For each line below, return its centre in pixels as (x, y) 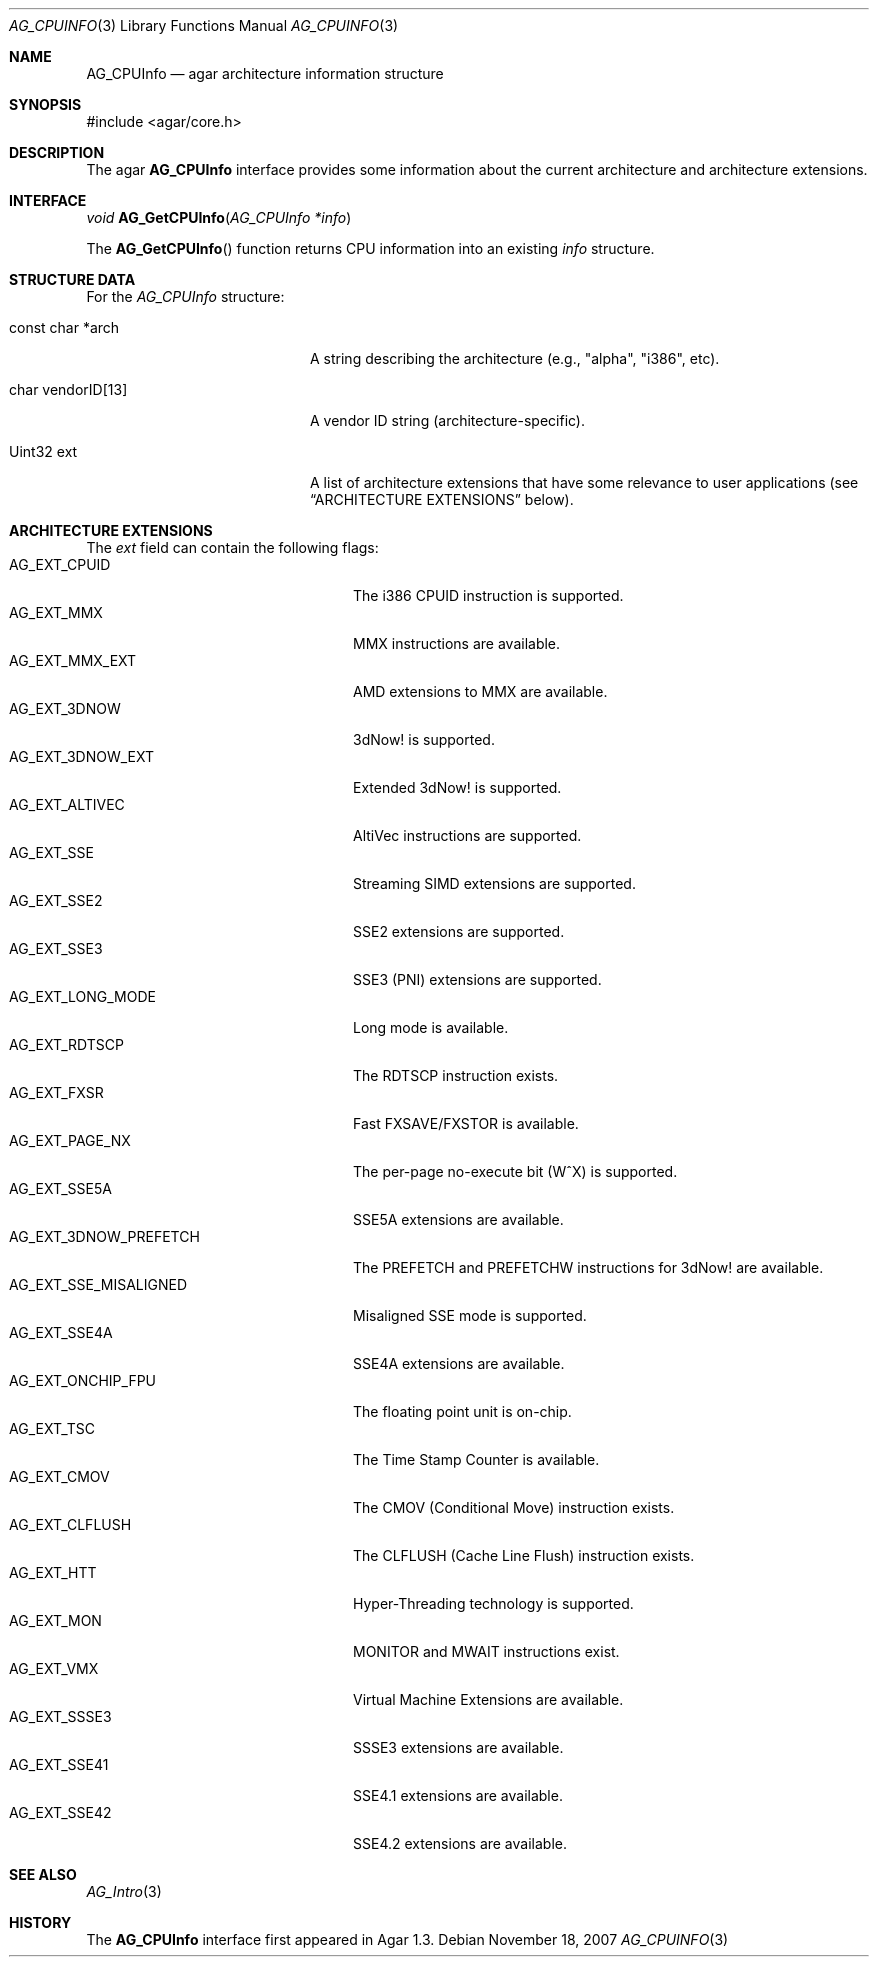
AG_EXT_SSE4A (61, 1332)
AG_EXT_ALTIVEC (67, 804)
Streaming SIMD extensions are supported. (494, 883)
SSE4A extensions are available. (459, 1363)
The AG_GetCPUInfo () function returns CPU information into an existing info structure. (370, 248)
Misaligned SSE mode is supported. (470, 1315)
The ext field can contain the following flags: (232, 547)
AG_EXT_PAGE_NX (70, 1140)
